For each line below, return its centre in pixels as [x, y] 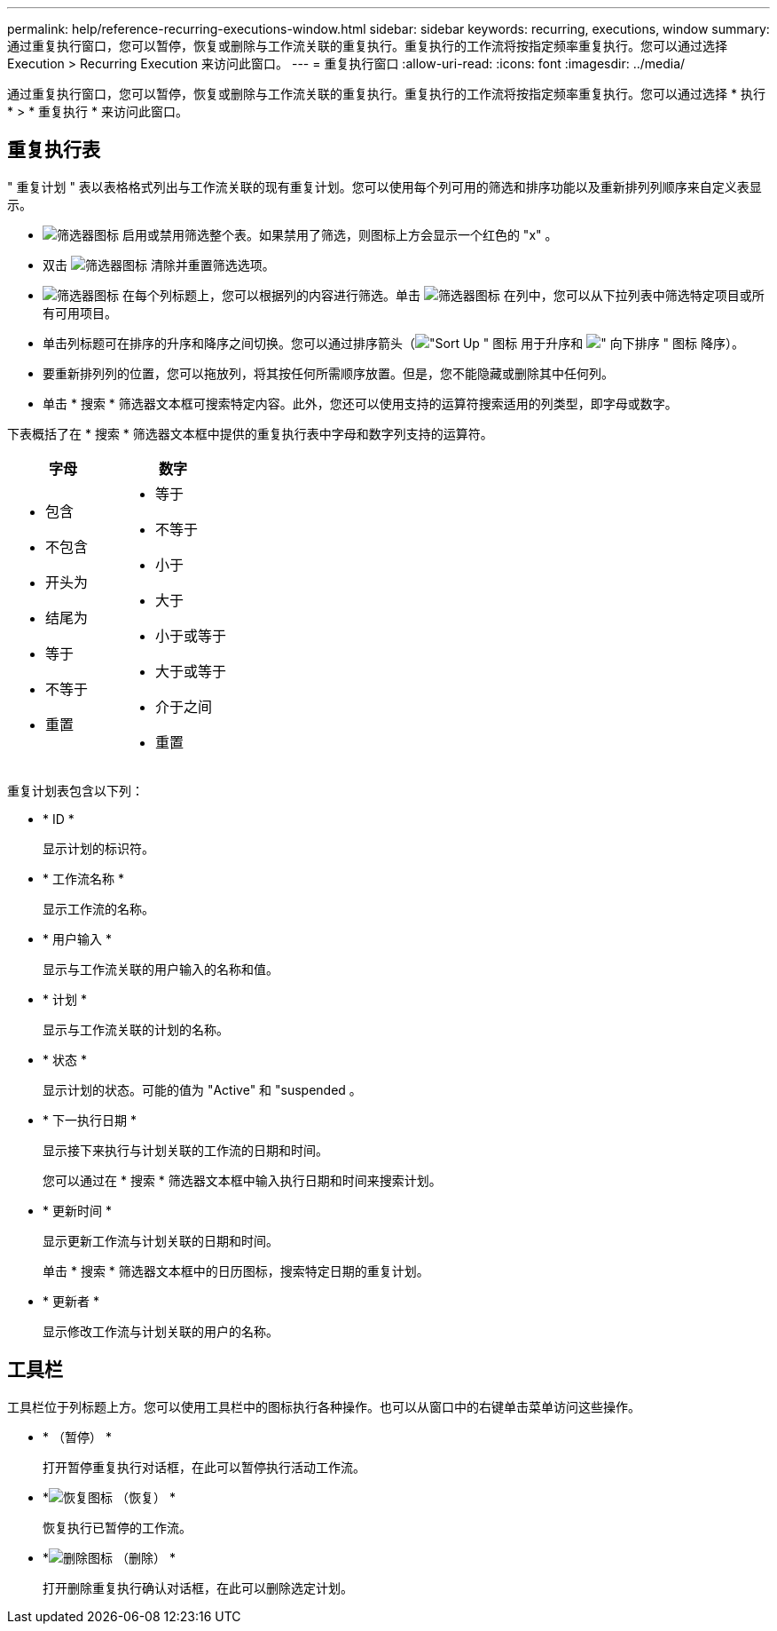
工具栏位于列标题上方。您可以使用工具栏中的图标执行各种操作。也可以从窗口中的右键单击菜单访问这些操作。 [324, 1406]
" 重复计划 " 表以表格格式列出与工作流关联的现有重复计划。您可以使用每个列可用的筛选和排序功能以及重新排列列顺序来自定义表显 [385, 186]
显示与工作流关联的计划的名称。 [136, 1029]
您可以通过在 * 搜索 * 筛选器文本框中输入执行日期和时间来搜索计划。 [242, 1180]
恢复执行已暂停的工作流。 [117, 1527]
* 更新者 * [71, 1301]
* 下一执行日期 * [90, 1120]
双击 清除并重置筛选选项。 [159, 265]
